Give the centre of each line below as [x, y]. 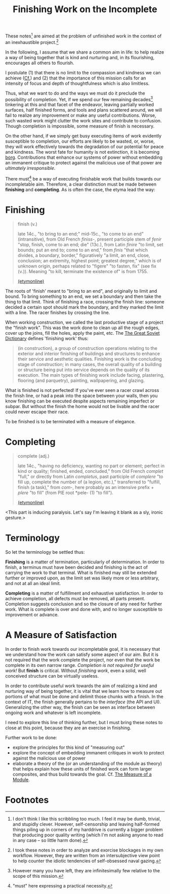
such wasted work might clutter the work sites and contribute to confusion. [83, 121]
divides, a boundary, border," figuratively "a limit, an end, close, [84, 255]
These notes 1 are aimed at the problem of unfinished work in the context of [83, 35]
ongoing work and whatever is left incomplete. [54, 712]
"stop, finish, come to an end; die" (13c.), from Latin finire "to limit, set [90, 244]
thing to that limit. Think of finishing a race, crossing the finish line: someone [85, 301]
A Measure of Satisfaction [61, 635]
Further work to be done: [31, 737]
